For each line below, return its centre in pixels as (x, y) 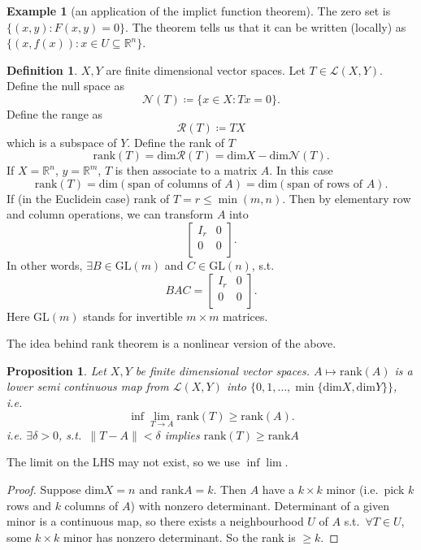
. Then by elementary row (347, 198)
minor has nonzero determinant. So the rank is (179, 537)
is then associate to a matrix (186, 170)
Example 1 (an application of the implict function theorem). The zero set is (199, 11)
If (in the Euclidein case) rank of (88, 198)
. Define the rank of (176, 142)
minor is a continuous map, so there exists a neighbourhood (155, 521)
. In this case (301, 170)
